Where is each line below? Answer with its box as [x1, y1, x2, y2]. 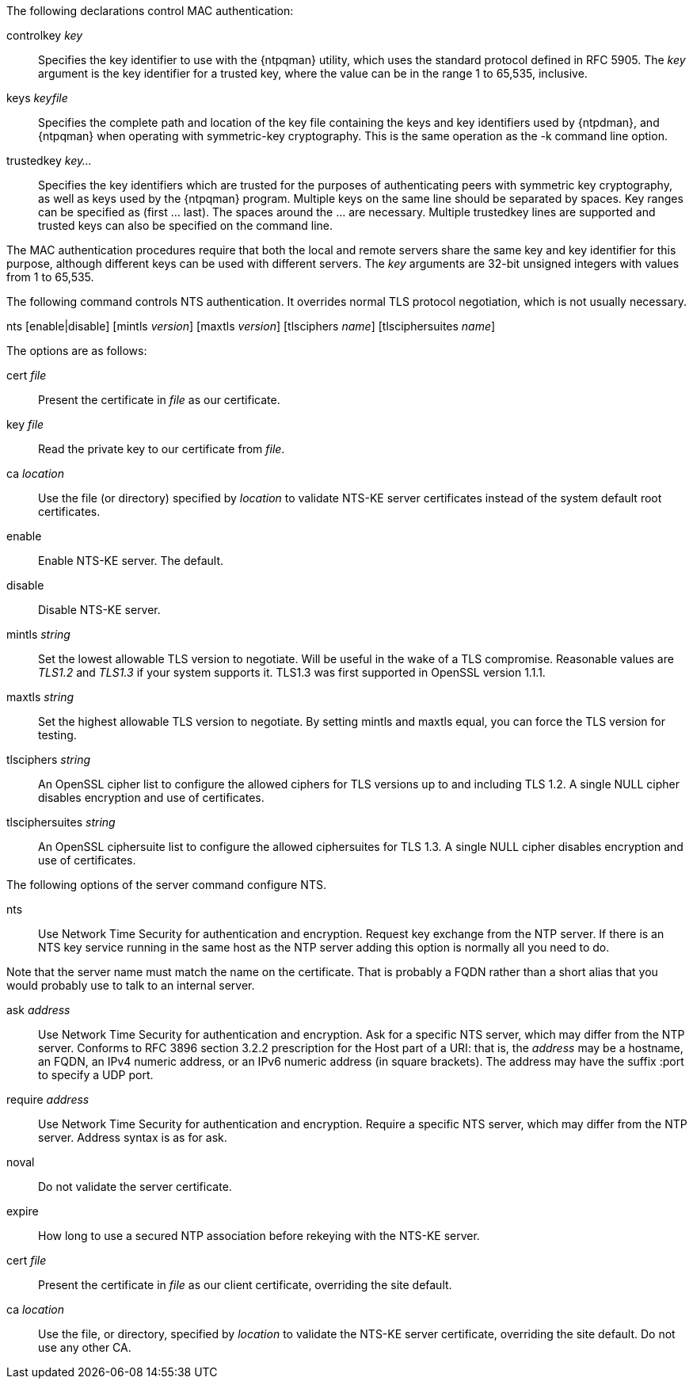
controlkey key [6, 29, 83, 42]
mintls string [6, 628, 70, 641]
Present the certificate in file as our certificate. [38, 393, 280, 406]
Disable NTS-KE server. [38, 603, 161, 616]
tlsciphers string [6, 753, 91, 766]
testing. [38, 728, 77, 742]
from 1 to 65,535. [6, 270, 94, 284]
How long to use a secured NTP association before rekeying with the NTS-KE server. [38, 1229, 480, 1242]
